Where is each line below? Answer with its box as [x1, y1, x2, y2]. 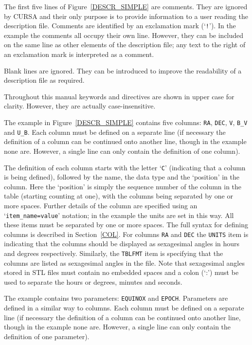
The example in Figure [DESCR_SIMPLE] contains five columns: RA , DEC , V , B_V [4, 117, 248, 127]
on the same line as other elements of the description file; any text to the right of [4, 39, 246, 50]
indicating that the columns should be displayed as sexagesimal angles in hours [4, 238, 240, 249]
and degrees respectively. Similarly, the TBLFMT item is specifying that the [4, 248, 223, 258]
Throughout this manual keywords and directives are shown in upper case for [4, 91, 234, 101]
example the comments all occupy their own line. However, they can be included [4, 30, 244, 40]
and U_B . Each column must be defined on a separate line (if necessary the [4, 127, 226, 137]
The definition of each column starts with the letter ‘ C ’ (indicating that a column [4, 162, 246, 172]
